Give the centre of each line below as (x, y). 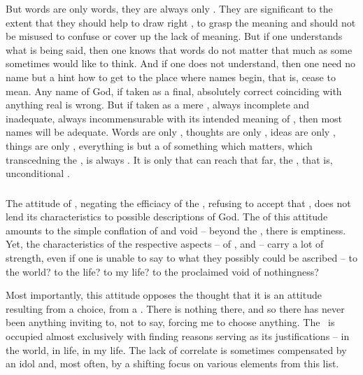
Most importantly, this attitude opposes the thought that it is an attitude (164, 295)
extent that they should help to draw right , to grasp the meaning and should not (181, 22)
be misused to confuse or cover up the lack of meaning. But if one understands (174, 36)
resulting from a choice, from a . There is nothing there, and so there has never (175, 308)
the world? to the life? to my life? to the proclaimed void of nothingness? (162, 271)
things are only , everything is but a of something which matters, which (159, 145)
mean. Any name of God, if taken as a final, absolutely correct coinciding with (174, 91)
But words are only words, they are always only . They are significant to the (169, 8)
